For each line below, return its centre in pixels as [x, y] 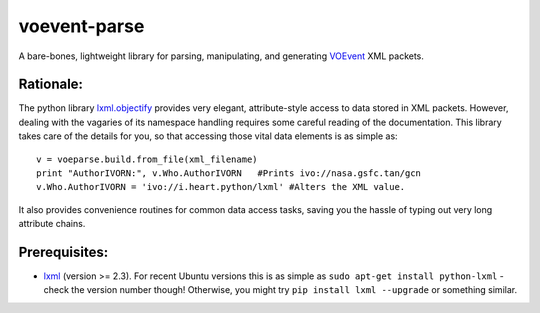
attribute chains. [52, 224]
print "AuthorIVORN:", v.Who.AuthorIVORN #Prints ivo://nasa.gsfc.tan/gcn [229, 173]
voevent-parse [81, 26]
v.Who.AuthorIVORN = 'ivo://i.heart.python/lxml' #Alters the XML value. [221, 187]
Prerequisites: [63, 252]
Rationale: [51, 84]
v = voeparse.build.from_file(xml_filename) [147, 159]
